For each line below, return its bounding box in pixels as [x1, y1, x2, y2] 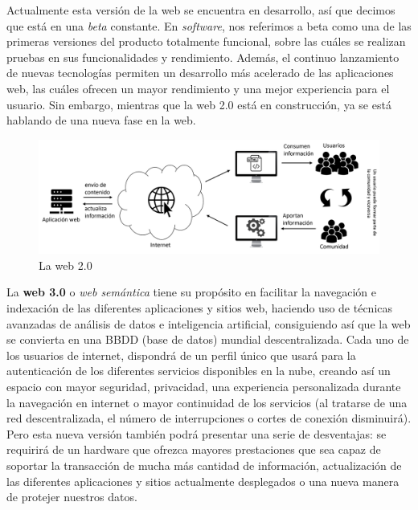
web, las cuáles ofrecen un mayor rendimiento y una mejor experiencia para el [6, 80, 390, 96]
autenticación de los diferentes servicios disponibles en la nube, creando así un [6, 362, 391, 379]
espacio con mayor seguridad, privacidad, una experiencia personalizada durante [6, 377, 401, 394]
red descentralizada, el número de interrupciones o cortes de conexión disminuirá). [6, 410, 412, 426]
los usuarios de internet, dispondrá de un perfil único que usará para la [6, 346, 356, 363]
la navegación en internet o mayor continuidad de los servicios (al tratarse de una [6, 394, 408, 410]
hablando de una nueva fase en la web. [6, 112, 196, 129]
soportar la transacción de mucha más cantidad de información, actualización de [6, 456, 402, 473]
